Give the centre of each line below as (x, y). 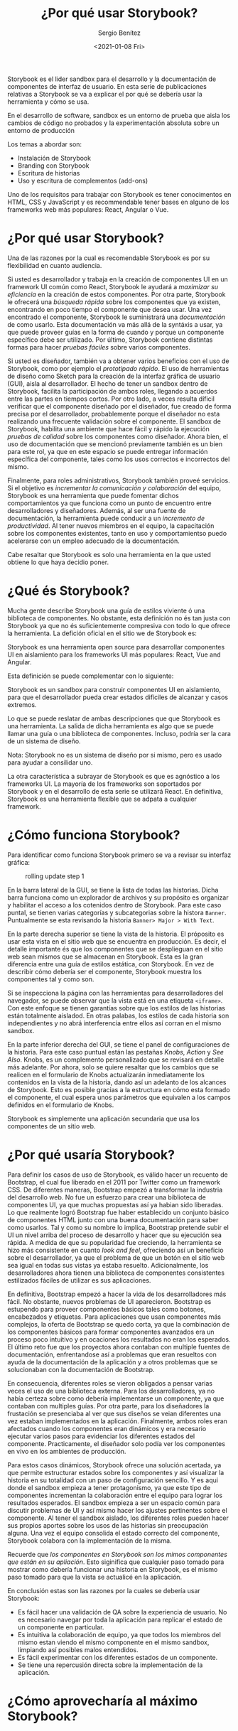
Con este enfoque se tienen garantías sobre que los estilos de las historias (117, 1008)
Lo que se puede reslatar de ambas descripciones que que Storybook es (114, 718)
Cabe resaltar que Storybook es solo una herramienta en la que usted (109, 554)
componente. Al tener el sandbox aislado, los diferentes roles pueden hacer (118, 1518)
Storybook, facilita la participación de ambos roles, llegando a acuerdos (113, 391)
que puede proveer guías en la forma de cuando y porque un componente (116, 332)
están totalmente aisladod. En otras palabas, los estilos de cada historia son (118, 1015)
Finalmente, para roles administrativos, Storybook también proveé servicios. (119, 480)
